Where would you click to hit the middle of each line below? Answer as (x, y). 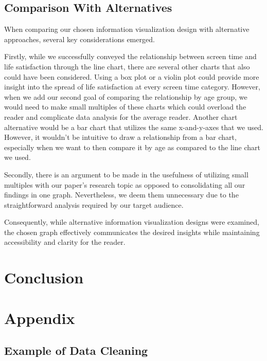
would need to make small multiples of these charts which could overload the (125, 107)
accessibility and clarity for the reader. (65, 242)
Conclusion (44, 277)
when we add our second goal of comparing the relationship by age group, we (126, 96)
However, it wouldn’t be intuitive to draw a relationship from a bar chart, (120, 137)
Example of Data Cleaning (76, 350)
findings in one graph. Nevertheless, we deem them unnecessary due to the (121, 195)
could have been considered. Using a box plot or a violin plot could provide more (132, 76)
